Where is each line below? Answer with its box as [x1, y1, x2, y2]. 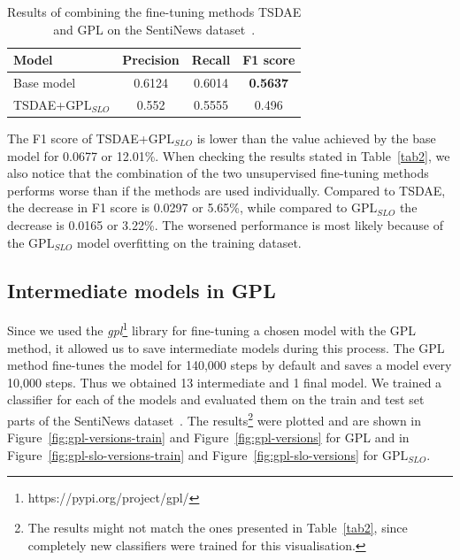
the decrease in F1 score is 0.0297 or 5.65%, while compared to [7, 198, 348, 217]
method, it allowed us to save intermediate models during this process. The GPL [7, 338, 445, 357]
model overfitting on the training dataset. [77, 233, 302, 251]
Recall [191, 50, 231, 69]
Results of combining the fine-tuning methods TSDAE [7, 3, 302, 20]
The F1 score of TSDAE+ [7, 128, 149, 147]
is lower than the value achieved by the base [196, 128, 436, 147]
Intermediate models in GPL [7, 276, 276, 303]
